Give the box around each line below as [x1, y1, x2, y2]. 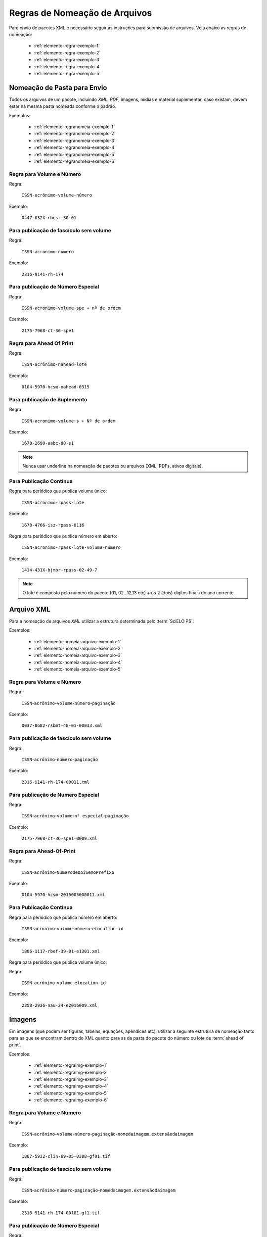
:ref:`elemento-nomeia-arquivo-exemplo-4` [34, 659, 122, 665]
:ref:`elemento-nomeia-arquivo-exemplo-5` [34, 666, 122, 672]
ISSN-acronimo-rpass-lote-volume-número [21, 545, 121, 550]
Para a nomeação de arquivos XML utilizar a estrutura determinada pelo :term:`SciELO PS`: [9, 618, 194, 624]
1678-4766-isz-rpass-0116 [21, 522, 85, 528]
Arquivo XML [9, 605, 50, 614]
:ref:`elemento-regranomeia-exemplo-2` [34, 131, 116, 137]
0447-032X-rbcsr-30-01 [21, 215, 77, 221]
